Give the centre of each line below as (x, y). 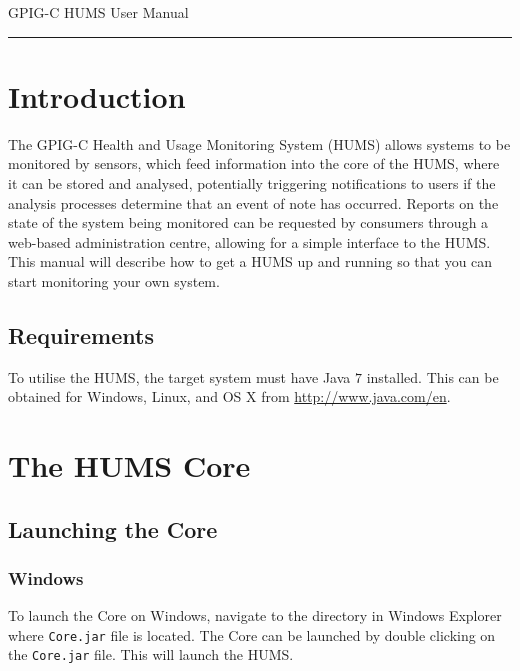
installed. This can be (432, 376)
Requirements (81, 334)
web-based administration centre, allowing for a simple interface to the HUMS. (249, 241)
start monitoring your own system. (114, 280)
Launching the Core (113, 528)
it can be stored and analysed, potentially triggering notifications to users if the (252, 182)
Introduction (97, 95)
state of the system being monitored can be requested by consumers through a (248, 222)
